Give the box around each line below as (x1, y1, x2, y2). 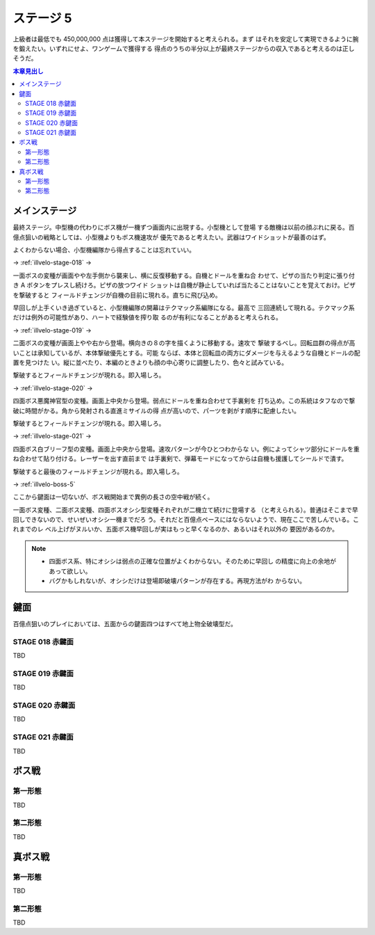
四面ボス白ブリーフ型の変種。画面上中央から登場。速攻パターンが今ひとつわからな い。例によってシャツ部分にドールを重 (12, 445, 360, 453)
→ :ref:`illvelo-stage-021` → (12, 432, 92, 440)
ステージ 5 (12, 10, 72, 26)
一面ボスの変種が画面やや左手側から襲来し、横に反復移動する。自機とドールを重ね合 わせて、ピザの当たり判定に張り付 (12, 271, 356, 280)
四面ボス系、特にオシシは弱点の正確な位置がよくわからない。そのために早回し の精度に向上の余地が (49, 557, 337, 566)
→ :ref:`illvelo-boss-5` (12, 480, 76, 488)
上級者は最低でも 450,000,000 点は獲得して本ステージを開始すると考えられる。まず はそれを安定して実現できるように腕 (12, 35, 359, 43)
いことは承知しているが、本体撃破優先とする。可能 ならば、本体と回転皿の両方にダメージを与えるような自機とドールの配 (12, 349, 360, 357)
